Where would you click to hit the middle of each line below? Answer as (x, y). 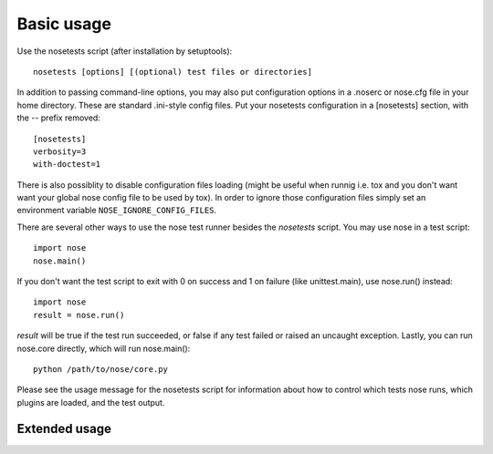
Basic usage (64, 24)
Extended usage (64, 428)
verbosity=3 (60, 151)
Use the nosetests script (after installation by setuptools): (125, 51)
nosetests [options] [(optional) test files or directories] (173, 72)
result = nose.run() (79, 315)
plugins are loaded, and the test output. (91, 402)
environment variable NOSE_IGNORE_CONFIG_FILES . (117, 211)
